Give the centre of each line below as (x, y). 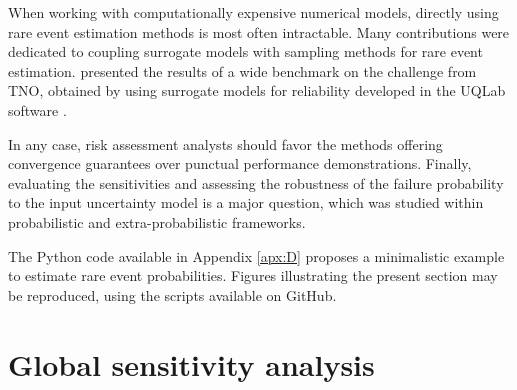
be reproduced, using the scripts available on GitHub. (172, 294)
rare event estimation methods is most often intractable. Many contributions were (259, 31)
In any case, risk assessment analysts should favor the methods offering (225, 143)
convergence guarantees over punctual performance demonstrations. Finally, (240, 163)
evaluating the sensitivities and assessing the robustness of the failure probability (256, 182)
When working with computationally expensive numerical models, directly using (253, 12)
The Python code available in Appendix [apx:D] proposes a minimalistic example (256, 255)
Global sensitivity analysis (191, 363)
